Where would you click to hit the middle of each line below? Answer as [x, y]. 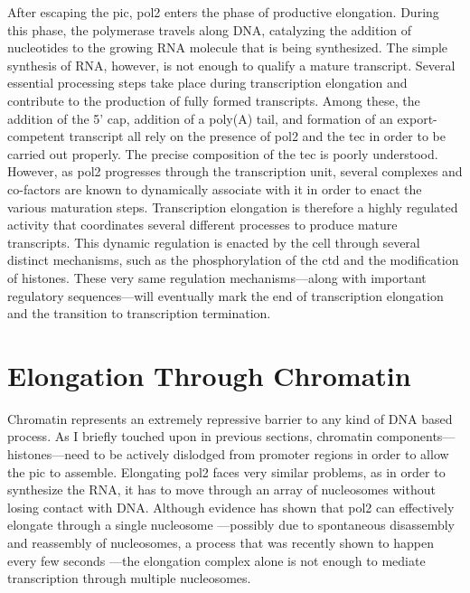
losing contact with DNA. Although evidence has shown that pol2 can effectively [231, 507]
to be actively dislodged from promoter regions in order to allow [271, 454]
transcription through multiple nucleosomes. [129, 578]
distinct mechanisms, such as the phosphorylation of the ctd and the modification [233, 260]
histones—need [49, 454]
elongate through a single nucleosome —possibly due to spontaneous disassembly [231, 525]
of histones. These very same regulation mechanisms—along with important [217, 277]
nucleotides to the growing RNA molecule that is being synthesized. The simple [228, 47]
